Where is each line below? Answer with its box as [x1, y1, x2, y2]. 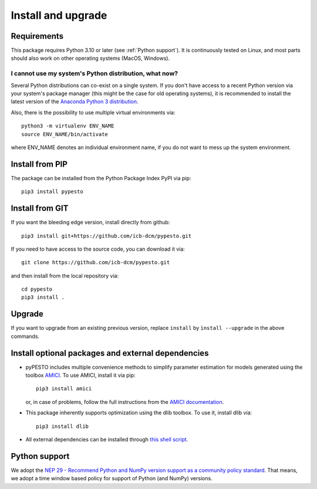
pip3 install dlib [36, 423, 89, 430]
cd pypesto [21, 286, 53, 293]
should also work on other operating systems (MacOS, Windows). [11, 55, 170, 62]
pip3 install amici [36, 385, 92, 392]
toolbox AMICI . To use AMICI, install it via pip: [25, 372, 136, 379]
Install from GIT [11, 203, 69, 214]
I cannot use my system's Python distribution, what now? [11, 69, 178, 77]
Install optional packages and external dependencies [11, 348, 209, 358]
